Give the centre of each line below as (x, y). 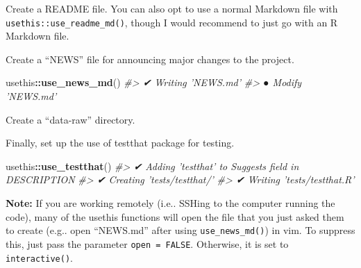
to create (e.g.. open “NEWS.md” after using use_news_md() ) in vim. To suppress (180, 230)
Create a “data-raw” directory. (70, 119)
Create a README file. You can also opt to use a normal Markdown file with (172, 8)
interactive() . (39, 257)
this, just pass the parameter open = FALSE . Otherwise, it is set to (147, 243)
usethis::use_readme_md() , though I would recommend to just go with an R (172, 22)
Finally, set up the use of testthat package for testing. (120, 143)
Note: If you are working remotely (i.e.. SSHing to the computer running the (170, 203)
